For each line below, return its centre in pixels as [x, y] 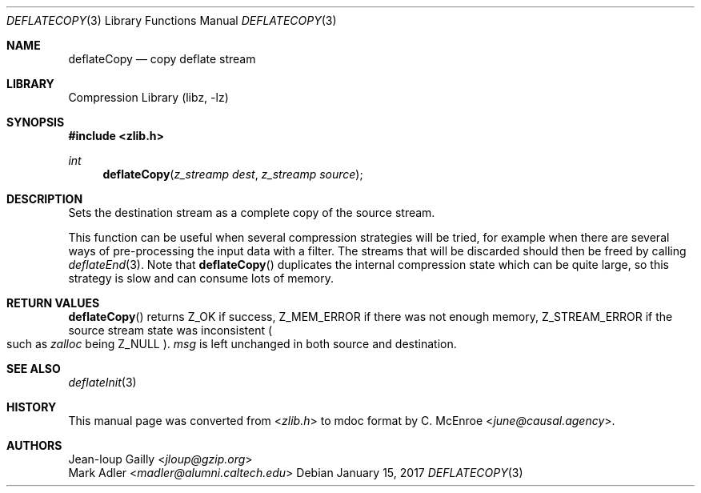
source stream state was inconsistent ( [170, 330]
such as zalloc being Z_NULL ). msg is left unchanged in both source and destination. [232, 344]
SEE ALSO [34, 369]
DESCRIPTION [45, 199]
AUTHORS [34, 445]
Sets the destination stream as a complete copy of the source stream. [252, 212]
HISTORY [32, 407]
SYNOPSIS [36, 122]
